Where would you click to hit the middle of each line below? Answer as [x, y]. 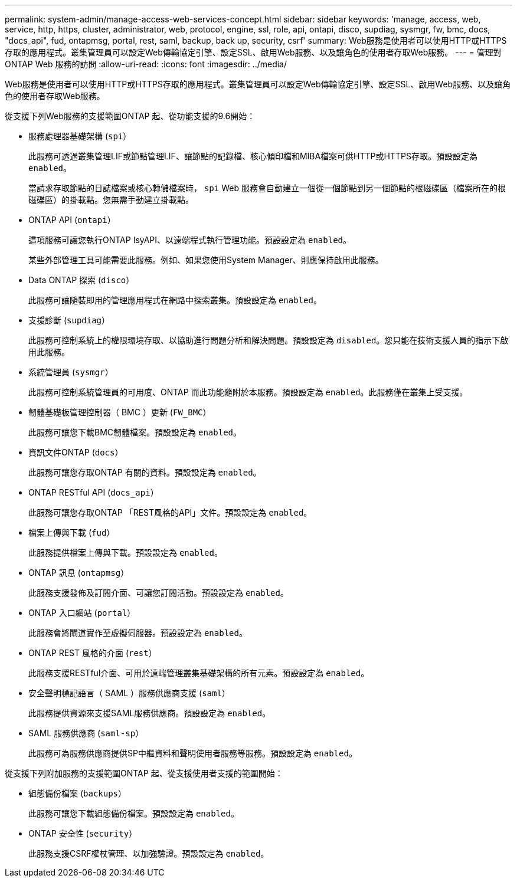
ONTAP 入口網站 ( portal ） [82, 613]
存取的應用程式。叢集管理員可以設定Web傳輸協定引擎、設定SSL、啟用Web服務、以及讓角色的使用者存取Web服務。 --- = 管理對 [253, 52]
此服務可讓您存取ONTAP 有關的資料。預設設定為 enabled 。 [145, 472]
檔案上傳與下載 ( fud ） [72, 532]
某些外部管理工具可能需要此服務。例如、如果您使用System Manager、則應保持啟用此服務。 [206, 260]
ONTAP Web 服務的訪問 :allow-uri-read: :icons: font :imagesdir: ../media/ [146, 64]
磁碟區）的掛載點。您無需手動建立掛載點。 [111, 200]
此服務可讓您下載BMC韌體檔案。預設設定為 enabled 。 [135, 432]
